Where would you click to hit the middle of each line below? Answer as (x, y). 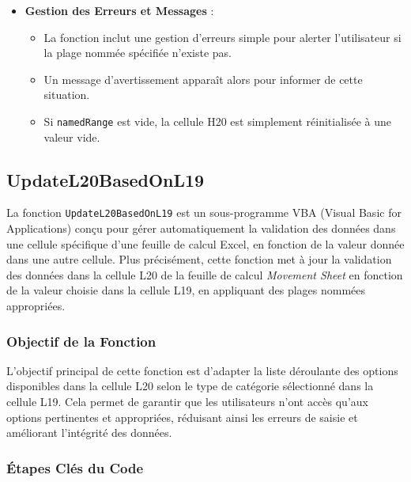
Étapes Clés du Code (75, 467)
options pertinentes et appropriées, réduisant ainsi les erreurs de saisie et (182, 417)
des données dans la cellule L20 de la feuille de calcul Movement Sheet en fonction (205, 274)
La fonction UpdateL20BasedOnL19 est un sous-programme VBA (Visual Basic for (204, 213)
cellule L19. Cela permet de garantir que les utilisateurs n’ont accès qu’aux (187, 402)
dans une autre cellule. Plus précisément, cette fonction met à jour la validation (199, 259)
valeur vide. (72, 137)
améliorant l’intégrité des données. (89, 433)
